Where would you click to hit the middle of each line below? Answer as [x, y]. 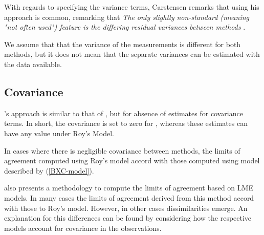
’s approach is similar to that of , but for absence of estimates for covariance [124, 113]
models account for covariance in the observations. [83, 228]
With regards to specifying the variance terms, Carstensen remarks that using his [132, 7]
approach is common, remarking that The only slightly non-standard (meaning [127, 17]
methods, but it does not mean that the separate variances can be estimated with [132, 54]
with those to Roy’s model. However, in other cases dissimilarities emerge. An [126, 208]
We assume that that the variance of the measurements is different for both [123, 44]
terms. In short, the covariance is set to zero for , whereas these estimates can [126, 123]
